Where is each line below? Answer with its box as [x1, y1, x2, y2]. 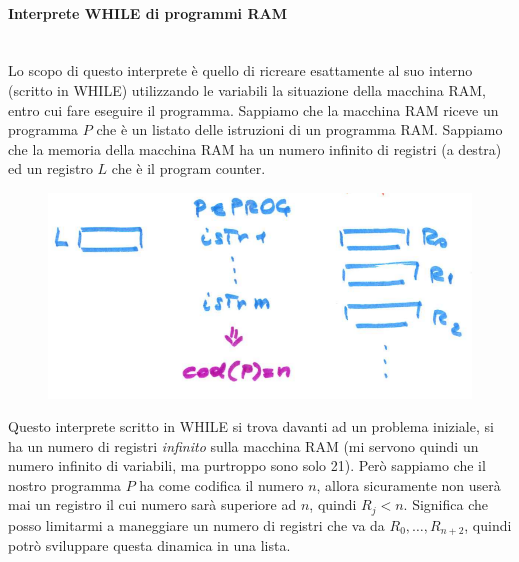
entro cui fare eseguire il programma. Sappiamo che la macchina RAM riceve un [8, 99, 499, 120]
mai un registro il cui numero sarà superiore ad [8, 494, 297, 515]
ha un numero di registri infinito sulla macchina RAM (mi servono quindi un [8, 435, 479, 456]
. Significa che [403, 494, 489, 515]
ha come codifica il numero [139, 474, 304, 495]
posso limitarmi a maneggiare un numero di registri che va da [8, 514, 385, 535]
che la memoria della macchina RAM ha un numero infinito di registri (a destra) [8, 138, 502, 159]
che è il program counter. [111, 158, 266, 179]
